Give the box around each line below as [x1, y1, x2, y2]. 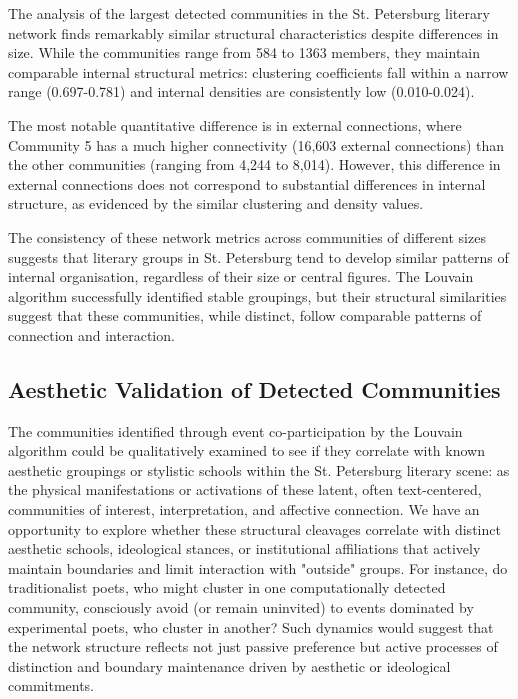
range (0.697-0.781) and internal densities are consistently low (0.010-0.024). [8, 81, 475, 102]
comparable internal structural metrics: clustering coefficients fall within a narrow [8, 61, 509, 82]
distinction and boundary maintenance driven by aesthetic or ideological [8, 655, 451, 676]
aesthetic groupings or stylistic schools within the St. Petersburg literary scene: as [8, 459, 510, 480]
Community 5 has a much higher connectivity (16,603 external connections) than [8, 134, 505, 155]
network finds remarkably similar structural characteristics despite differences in [8, 22, 499, 43]
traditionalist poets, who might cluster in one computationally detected [8, 577, 446, 598]
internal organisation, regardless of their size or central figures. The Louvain [8, 266, 474, 287]
